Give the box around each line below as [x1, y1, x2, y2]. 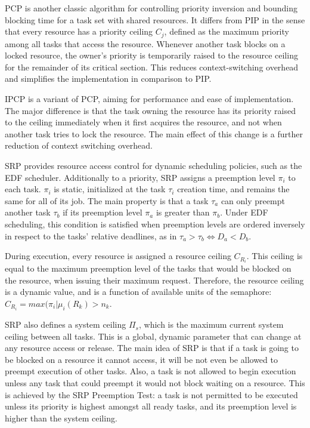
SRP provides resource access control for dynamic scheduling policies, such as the [5, 159, 302, 171]
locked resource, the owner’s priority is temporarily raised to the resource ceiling [5, 49, 298, 61]
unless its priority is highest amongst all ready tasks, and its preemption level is [5, 400, 297, 412]
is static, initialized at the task [54, 183, 166, 195]
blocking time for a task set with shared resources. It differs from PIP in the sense [5, 13, 305, 26]
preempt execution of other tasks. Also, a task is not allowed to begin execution [5, 365, 296, 377]
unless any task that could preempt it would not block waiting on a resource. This [5, 377, 305, 389]
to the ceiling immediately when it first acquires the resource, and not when [5, 116, 282, 128]
